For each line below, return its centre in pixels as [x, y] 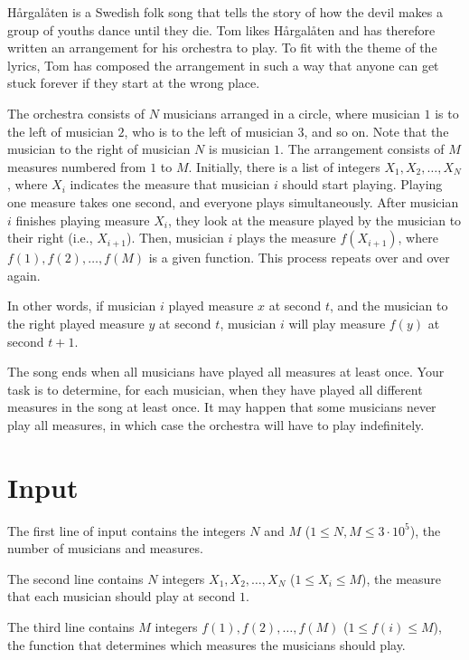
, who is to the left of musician [209, 131]
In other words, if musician [82, 306]
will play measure [337, 323]
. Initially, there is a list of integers [284, 166]
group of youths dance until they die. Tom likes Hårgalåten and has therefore [221, 29]
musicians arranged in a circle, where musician [291, 113]
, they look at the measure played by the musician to [314, 220]
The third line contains [71, 626]
